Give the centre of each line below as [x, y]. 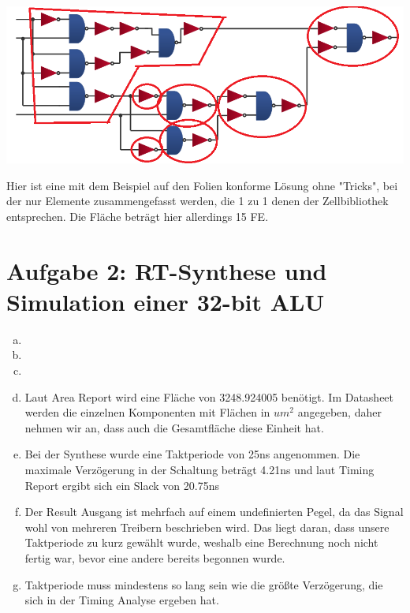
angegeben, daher [339, 412]
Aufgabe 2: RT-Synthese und [167, 270]
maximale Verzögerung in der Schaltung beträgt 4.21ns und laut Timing [199, 469]
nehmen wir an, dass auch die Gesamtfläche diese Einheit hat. [174, 427]
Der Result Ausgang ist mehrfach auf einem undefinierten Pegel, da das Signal [214, 512]
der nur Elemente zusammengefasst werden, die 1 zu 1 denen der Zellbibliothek [198, 201]
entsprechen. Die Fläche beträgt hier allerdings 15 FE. [138, 216]
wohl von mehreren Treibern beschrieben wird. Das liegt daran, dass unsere [207, 527]
